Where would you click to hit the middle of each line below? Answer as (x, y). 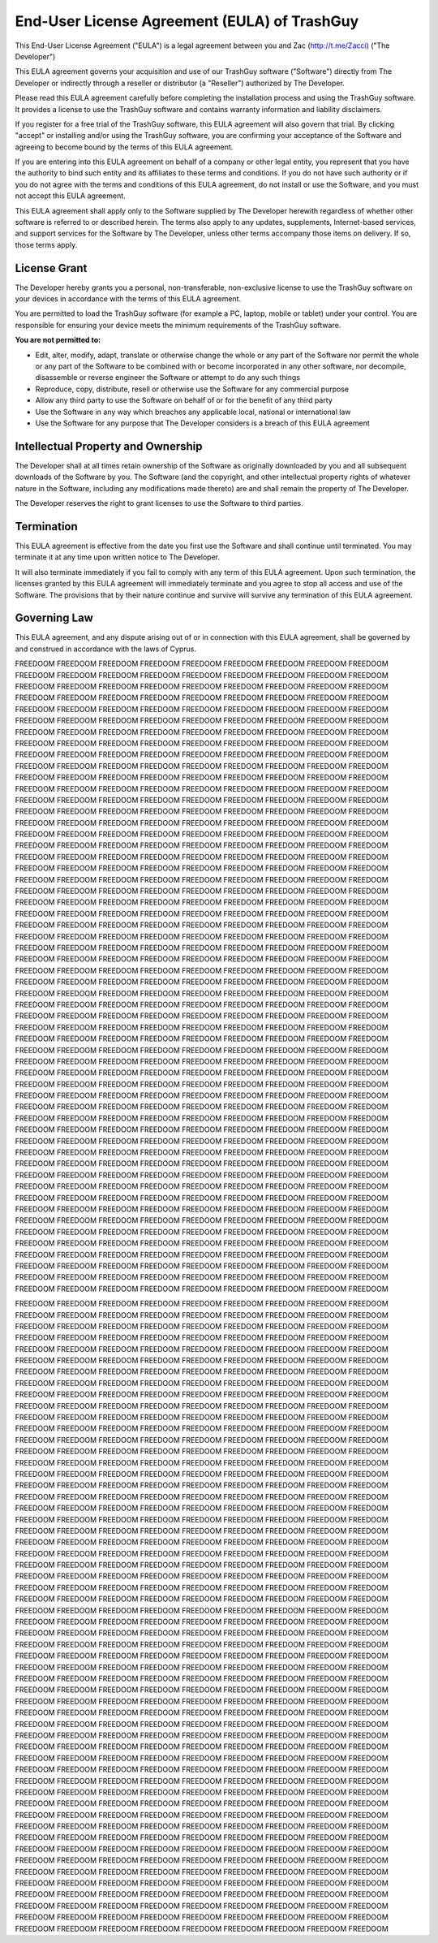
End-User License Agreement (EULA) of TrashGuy (187, 21)
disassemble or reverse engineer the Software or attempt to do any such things (167, 378)
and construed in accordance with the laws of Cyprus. (105, 649)
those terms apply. (46, 244)
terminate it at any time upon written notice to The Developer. (118, 557)
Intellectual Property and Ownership (109, 446)
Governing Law (54, 618)
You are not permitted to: (58, 340)
